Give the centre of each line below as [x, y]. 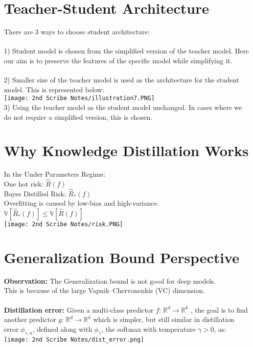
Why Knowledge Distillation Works [126, 150]
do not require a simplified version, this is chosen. [78, 117]
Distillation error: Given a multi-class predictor [79, 309]
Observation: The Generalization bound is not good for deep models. [110, 280]
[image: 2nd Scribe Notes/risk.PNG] [64, 225]
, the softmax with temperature [149, 329]
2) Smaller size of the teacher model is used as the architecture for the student [122, 80]
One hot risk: [24, 184]
